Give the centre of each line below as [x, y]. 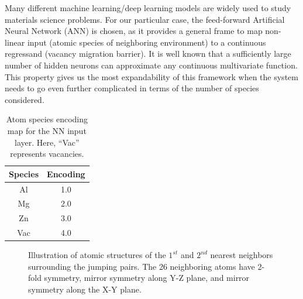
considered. [25, 99]
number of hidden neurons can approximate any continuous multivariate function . [151, 65]
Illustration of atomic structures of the [97, 255]
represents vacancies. [47, 154]
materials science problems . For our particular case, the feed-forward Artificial [145, 19]
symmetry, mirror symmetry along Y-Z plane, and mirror [147, 278]
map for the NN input [47, 130]
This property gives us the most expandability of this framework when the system [151, 76]
